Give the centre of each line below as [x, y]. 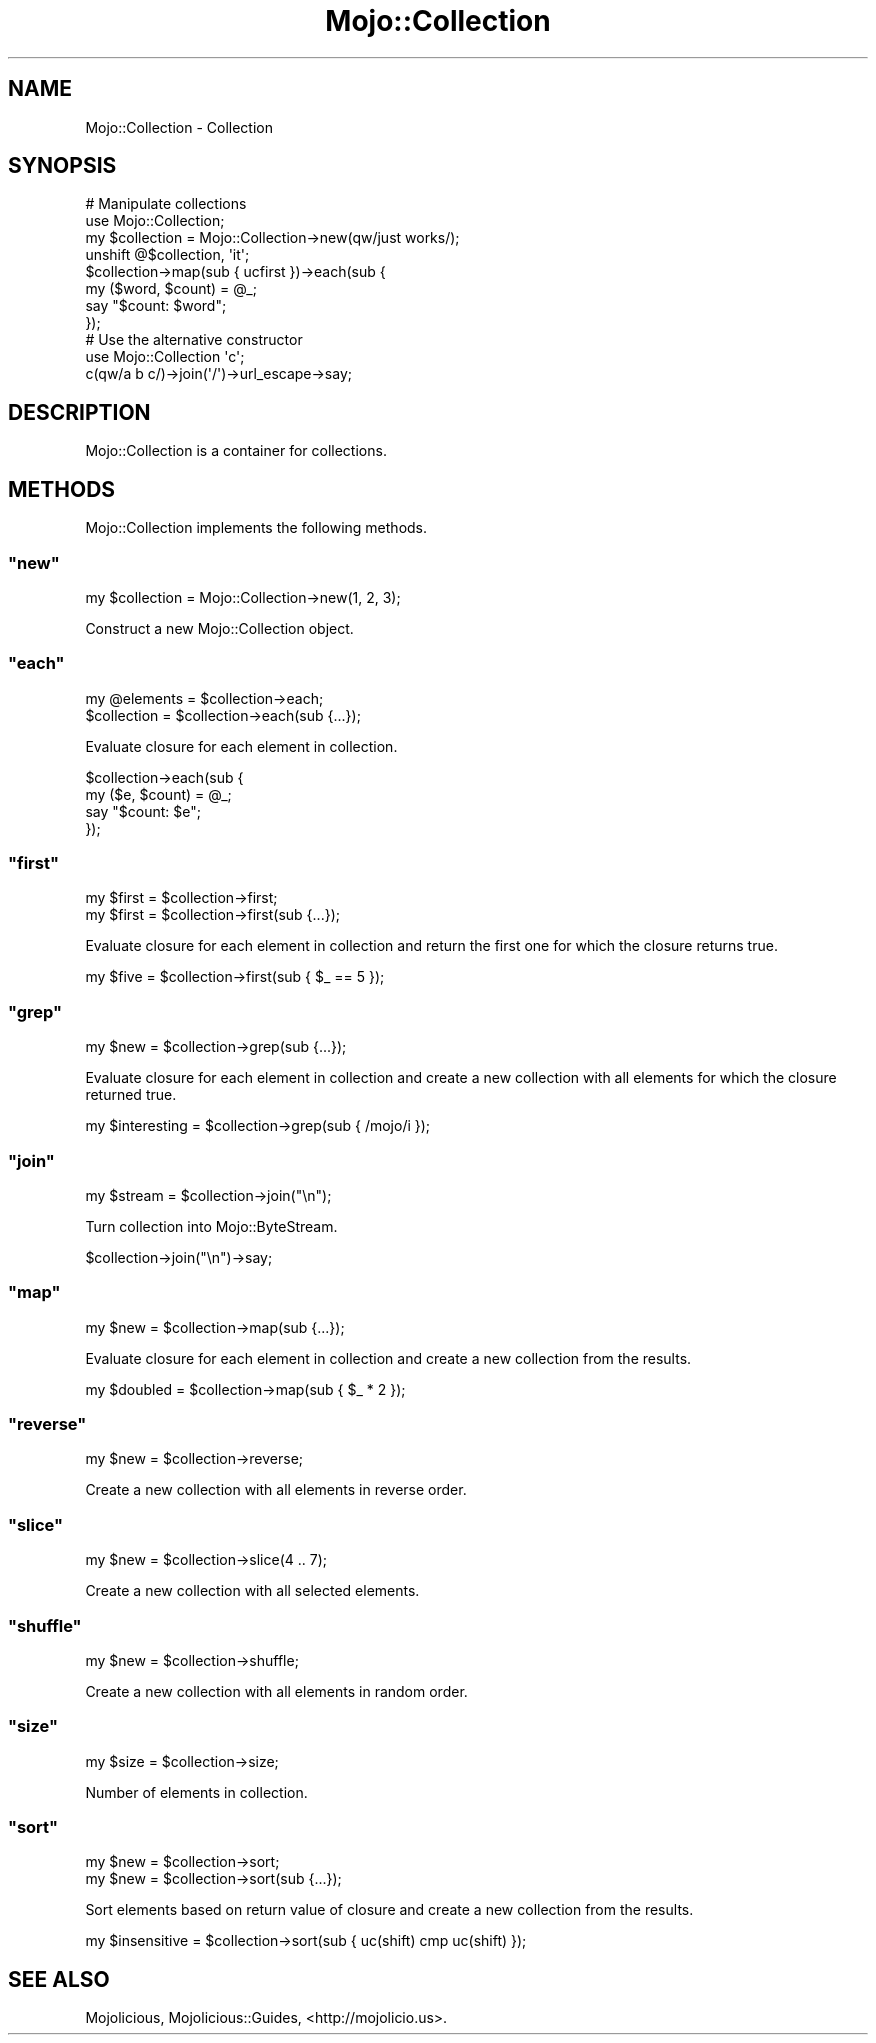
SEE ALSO [59, 1979]
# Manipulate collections [166, 204]
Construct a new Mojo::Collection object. [219, 628]
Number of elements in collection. [196, 1792]
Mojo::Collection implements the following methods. [256, 528]
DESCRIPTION [79, 412]
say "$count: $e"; [143, 811]
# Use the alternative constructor [194, 340]
